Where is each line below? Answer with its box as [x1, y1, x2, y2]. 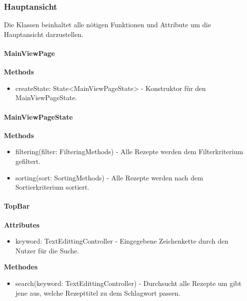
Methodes [4, 262, 38, 272]
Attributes [4, 219, 40, 230]
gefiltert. [15, 156, 41, 166]
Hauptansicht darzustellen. [4, 29, 84, 39]
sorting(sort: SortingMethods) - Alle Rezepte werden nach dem [15, 172, 203, 182]
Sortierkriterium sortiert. [15, 182, 90, 192]
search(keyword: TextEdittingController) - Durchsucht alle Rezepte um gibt [15, 278, 242, 288]
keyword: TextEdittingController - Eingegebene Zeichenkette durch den [15, 236, 228, 246]
